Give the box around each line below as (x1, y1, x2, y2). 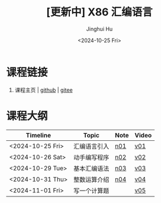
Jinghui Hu (86, 25, 113, 33)
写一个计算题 (73, 186, 110, 195)
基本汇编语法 (73, 164, 110, 172)
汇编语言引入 (73, 142, 110, 150)
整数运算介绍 (73, 175, 110, 183)
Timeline (25, 131, 51, 139)
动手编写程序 (73, 153, 110, 162)
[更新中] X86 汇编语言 (46, 5, 153, 19)
